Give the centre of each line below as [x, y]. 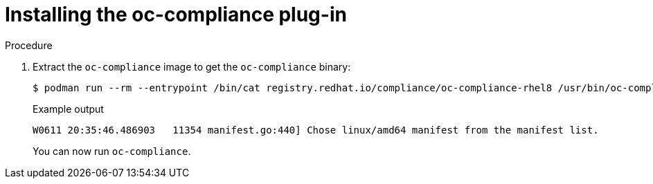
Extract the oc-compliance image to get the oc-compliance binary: [192, 66]
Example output [68, 109]
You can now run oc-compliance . [112, 151]
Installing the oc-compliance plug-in [176, 15]
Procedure [29, 45]
